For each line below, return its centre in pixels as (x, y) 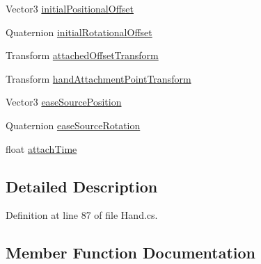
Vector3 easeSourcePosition (64, 102)
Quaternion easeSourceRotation (73, 125)
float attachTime (41, 148)
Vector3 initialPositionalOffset (70, 8)
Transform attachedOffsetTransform (82, 55)
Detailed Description (82, 186)
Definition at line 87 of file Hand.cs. (82, 215)
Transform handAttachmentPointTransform (98, 78)
